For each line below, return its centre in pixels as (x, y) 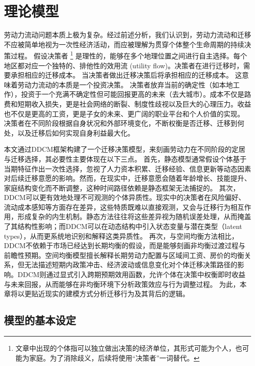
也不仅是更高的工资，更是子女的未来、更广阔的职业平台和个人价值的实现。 (124, 113)
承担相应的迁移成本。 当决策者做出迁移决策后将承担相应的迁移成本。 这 (126, 75)
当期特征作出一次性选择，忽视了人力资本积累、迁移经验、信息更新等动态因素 (127, 168)
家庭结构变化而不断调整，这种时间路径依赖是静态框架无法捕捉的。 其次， (122, 187)
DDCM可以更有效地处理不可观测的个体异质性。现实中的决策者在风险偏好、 (125, 197)
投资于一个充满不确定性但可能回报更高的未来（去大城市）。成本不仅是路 (136, 94)
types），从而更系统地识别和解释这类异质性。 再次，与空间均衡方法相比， (121, 236)
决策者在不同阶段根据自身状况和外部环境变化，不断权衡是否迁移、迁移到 (121, 123)
